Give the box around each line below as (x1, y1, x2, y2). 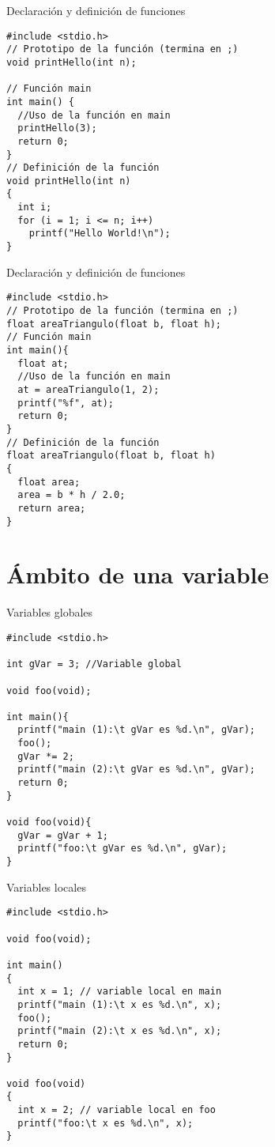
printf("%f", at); (17, 397, 115, 409)
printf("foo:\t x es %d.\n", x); (17, 1117, 194, 1129)
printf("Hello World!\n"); (28, 228, 171, 240)
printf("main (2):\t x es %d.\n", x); (17, 1025, 222, 1037)
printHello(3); (17, 123, 97, 134)
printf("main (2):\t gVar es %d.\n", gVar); (17, 764, 255, 775)
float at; (17, 357, 69, 369)
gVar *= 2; (17, 750, 74, 762)
